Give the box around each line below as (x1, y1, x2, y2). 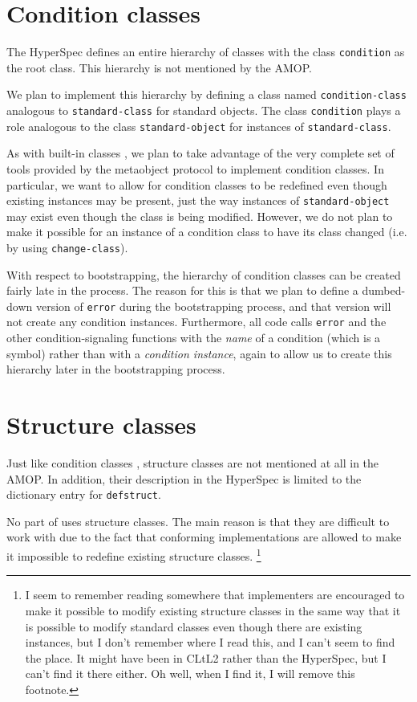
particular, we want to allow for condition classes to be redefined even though (6, 176, 387, 193)
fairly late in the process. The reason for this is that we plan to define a (6, 282, 358, 299)
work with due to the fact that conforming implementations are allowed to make (6, 529, 402, 545)
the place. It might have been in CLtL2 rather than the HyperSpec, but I (25, 649, 387, 666)
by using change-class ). (6, 239, 128, 255)
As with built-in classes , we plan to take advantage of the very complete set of (6, 145, 395, 161)
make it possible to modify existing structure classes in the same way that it (25, 602, 401, 618)
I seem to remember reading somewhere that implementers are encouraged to (25, 586, 405, 603)
